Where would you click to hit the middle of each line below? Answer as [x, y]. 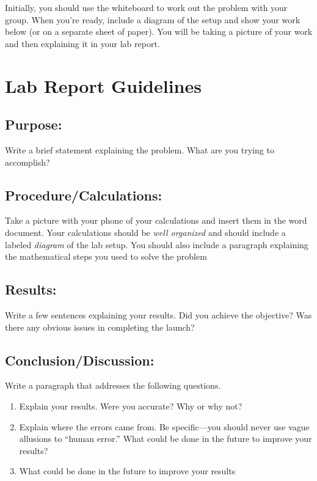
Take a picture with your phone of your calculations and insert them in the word [156, 220]
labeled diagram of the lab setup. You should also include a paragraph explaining [157, 244]
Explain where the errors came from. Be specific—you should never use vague [164, 426]
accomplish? [27, 162]
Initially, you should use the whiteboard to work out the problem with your [146, 7]
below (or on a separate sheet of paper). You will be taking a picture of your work [159, 31]
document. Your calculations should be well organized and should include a [145, 232]
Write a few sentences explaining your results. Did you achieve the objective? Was [158, 314]
